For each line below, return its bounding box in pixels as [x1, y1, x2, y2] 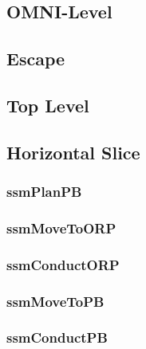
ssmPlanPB [6, 182, 82, 202]
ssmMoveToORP [6, 218, 116, 237]
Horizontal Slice [6, 139, 140, 164]
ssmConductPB [6, 327, 108, 347]
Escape [6, 46, 65, 71]
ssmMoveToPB [6, 291, 105, 311]
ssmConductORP [6, 254, 120, 274]
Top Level [6, 92, 89, 117]
